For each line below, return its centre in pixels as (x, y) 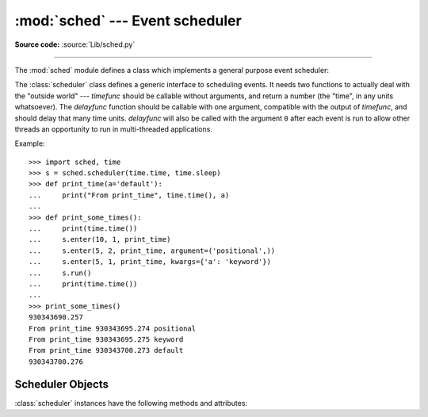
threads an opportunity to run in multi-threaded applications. (114, 129)
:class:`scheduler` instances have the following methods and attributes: (131, 403)
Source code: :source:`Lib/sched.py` (75, 44)
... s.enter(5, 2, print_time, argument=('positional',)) (152, 251)
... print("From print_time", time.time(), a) (129, 195)
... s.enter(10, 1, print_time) (100, 239)
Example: (30, 143)
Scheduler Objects (61, 384)
